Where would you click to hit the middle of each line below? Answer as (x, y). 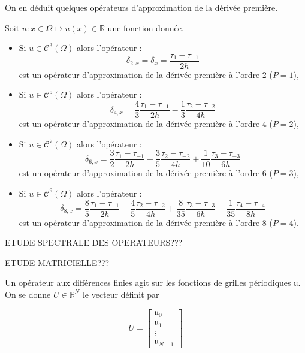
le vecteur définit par (121, 294)
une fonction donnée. (146, 27)
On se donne (28, 294)
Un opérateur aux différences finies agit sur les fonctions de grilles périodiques (148, 283)
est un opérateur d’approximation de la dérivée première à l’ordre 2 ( (146, 74)
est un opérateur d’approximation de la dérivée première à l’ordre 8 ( (146, 222)
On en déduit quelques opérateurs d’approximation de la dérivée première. (141, 7)
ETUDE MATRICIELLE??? (57, 262)
